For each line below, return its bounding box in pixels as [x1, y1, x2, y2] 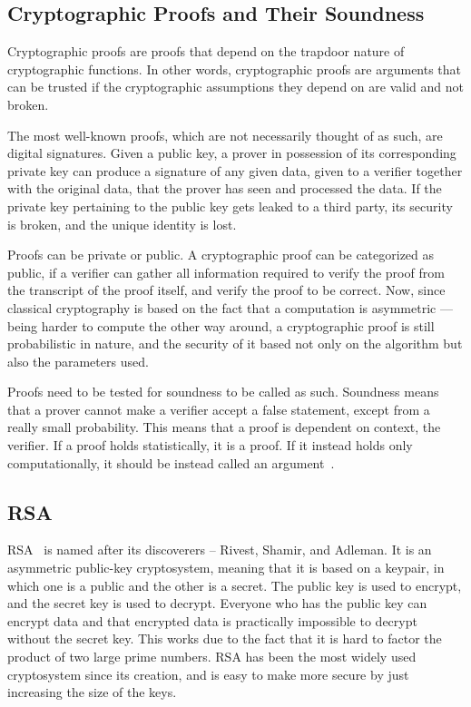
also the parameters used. [7, 351, 149, 370]
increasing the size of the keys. [7, 682, 177, 702]
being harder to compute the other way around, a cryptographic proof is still [7, 316, 435, 335]
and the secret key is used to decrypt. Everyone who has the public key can [7, 594, 427, 613]
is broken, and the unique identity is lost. [7, 214, 237, 233]
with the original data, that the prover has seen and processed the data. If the [7, 179, 442, 198]
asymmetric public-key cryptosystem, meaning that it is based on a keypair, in [7, 558, 445, 577]
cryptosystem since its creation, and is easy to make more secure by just [7, 664, 409, 683]
